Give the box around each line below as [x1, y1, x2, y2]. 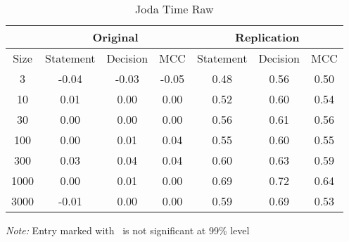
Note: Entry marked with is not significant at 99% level [6, 223, 250, 237]
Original [92, 29, 139, 45]
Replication [235, 29, 300, 45]
